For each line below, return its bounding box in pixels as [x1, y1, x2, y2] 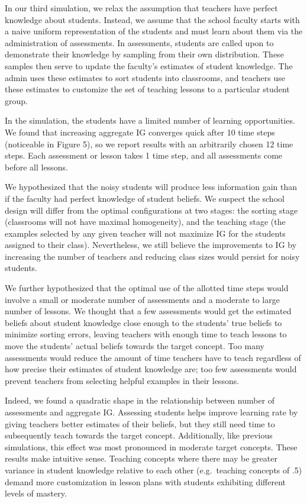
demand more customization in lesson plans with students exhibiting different [5, 475, 286, 488]
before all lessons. [5, 160, 68, 173]
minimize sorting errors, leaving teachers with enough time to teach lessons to [5, 328, 287, 340]
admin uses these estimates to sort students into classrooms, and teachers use [5, 71, 285, 83]
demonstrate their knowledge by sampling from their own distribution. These [5, 48, 284, 60]
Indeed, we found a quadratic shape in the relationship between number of [5, 394, 275, 407]
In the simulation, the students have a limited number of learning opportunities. [5, 114, 295, 127]
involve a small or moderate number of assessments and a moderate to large [5, 293, 280, 305]
